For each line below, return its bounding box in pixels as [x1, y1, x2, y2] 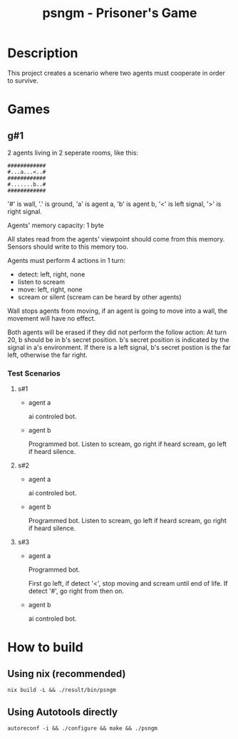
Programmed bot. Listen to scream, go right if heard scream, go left [28, 440, 227, 448]
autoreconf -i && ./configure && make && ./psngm [7, 725, 158, 732]
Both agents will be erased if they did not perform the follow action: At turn [7, 328, 227, 336]
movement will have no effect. [7, 314, 96, 322]
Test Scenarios [7, 368, 61, 378]
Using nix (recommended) [7, 668, 126, 680]
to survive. [7, 76, 38, 85]
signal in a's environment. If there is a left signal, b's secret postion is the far [7, 343, 232, 351]
